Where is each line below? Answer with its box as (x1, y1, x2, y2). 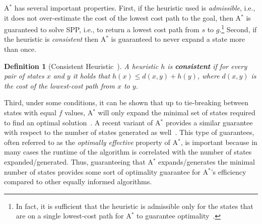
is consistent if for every (167, 60, 247, 71)
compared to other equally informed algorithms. (4, 176, 152, 187)
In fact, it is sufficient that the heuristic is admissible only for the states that (16, 200, 253, 211)
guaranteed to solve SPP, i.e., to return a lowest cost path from (4, 24, 200, 34)
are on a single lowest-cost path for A (16, 210, 132, 221)
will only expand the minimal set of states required (98, 107, 255, 117)
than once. (4, 44, 36, 54)
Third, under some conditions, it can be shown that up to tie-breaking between (4, 97, 248, 108)
